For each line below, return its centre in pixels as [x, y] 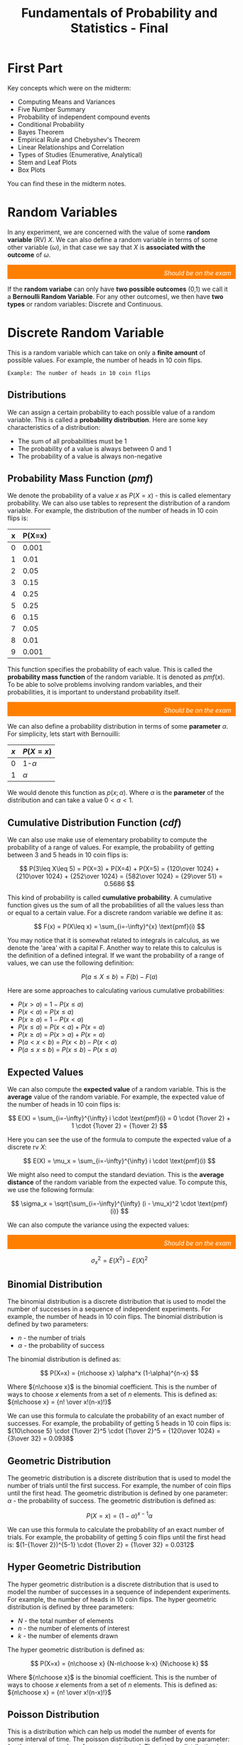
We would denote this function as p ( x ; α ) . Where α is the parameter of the [116, 793]
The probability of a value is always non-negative [90, 456]
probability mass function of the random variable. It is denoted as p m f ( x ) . [116, 677]
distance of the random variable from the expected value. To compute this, [118, 1182]
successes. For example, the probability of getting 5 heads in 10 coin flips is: [119, 1423]
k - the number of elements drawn [68, 1635]
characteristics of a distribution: [54, 427]
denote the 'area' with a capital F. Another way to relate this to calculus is [115, 948]
